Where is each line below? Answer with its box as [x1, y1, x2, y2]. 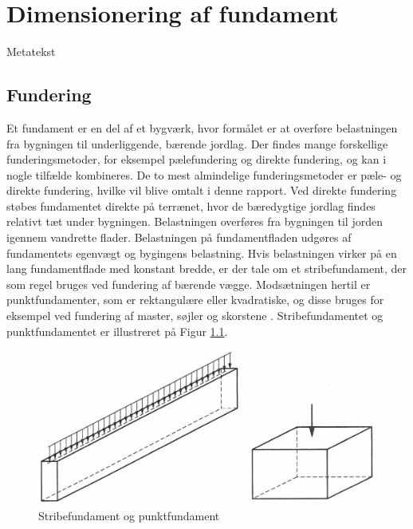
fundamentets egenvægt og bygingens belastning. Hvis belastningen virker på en [6, 244, 397, 261]
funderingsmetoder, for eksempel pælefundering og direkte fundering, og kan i [6, 151, 387, 168]
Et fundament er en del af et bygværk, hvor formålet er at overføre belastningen [6, 119, 398, 136]
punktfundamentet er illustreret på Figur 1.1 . [6, 322, 228, 339]
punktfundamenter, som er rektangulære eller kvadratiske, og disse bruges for [6, 291, 384, 308]
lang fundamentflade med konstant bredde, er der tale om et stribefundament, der [6, 260, 407, 277]
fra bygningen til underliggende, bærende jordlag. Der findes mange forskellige [6, 135, 388, 152]
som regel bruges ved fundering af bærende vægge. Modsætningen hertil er [6, 275, 371, 292]
